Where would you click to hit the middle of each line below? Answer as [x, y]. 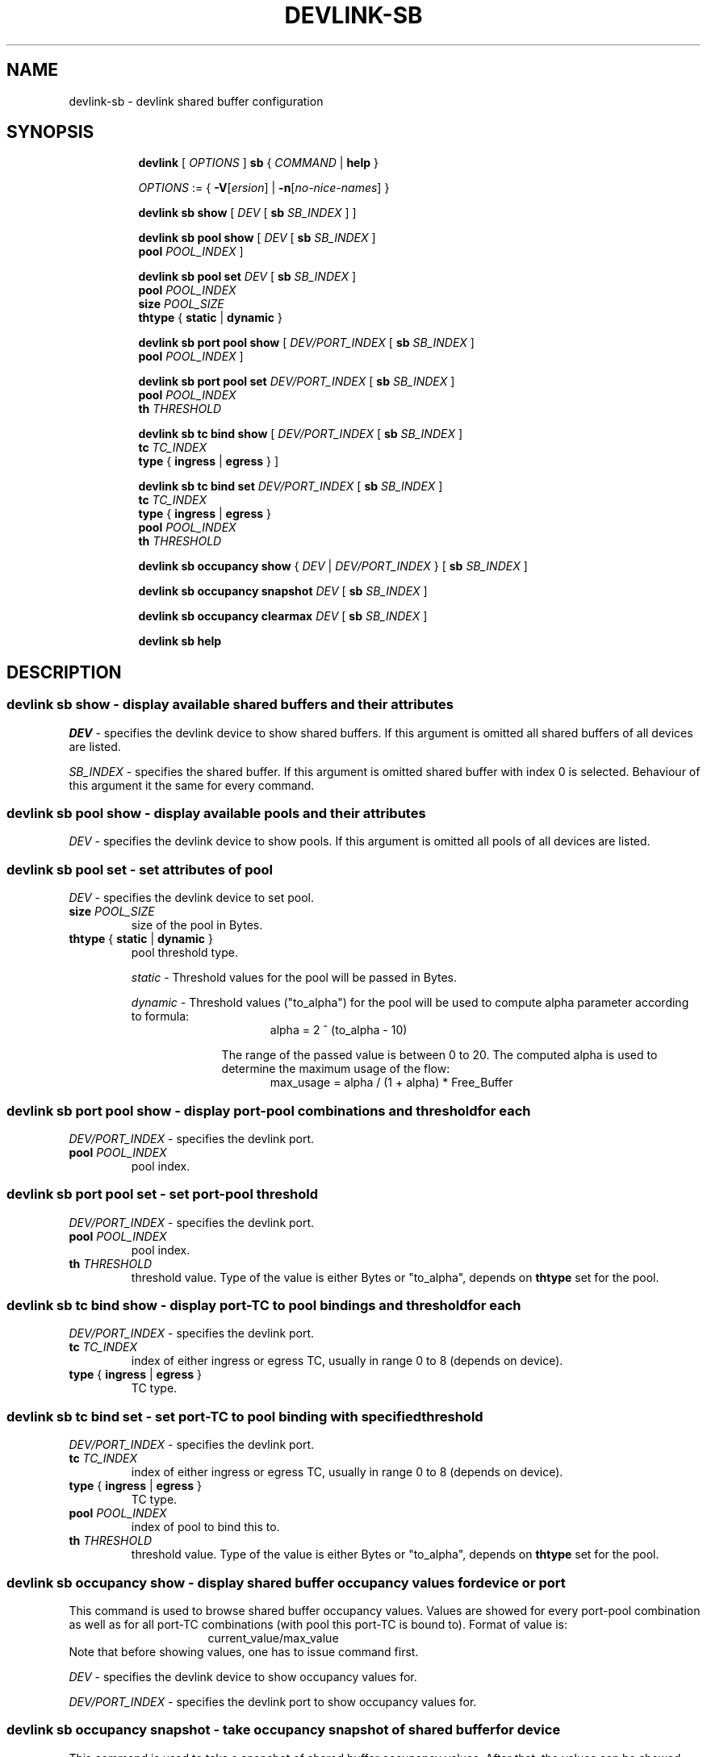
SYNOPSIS [50, 132]
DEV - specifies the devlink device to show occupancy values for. [243, 1676]
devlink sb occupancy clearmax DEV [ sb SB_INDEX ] [283, 616]
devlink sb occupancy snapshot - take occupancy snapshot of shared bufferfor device [284, 1730]
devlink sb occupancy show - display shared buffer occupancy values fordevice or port [286, 1582]
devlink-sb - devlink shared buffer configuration [196, 101]
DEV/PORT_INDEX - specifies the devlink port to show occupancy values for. [273, 1701]
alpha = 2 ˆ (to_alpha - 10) [339, 1030]
